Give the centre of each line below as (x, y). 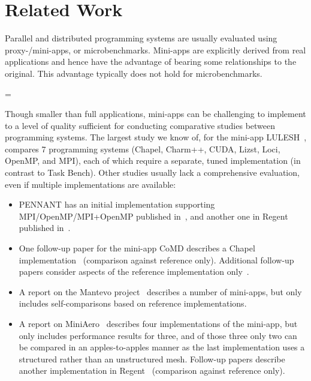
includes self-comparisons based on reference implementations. (133, 303)
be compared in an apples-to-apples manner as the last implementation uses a (162, 347)
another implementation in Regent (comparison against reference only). (152, 370)
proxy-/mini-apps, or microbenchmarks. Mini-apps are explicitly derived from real (155, 49)
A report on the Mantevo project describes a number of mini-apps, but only (160, 291)
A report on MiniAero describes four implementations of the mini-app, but (158, 323)
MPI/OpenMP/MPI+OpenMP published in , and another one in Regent (153, 216)
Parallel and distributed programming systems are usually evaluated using (141, 38)
